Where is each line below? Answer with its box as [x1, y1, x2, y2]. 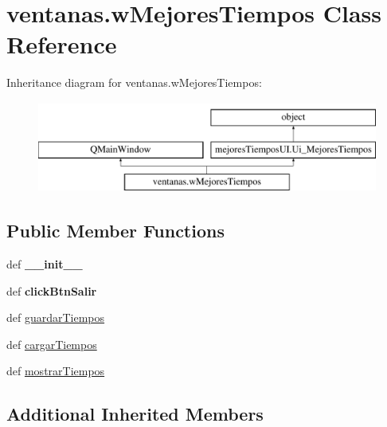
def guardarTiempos [6, 309, 105, 326]
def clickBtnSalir [6, 282, 97, 299]
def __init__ [6, 256, 83, 272]
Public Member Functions [6, 218, 225, 243]
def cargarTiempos [6, 335, 97, 352]
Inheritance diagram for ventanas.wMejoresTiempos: [6, 74, 262, 91]
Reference [6, 28, 117, 61]
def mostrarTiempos [6, 362, 105, 379]
